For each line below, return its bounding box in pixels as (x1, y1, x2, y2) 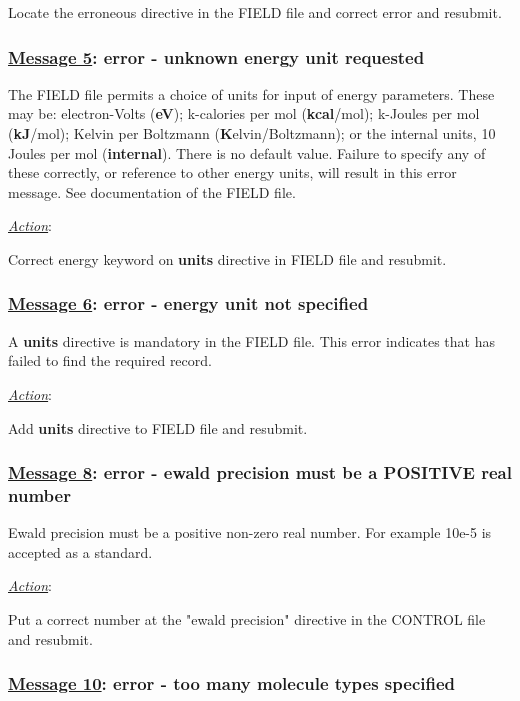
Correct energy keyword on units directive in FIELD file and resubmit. (8, 248, 447, 269)
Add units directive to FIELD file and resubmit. (8, 417, 308, 438)
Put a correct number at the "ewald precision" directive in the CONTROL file (8, 609, 486, 630)
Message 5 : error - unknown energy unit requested (8, 44, 425, 69)
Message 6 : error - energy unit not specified (8, 291, 369, 316)
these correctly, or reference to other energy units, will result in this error (8, 162, 457, 183)
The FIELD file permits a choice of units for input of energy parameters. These (8, 83, 495, 104)
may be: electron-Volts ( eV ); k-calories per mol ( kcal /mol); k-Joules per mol (8, 103, 480, 124)
